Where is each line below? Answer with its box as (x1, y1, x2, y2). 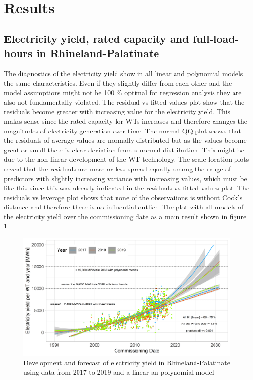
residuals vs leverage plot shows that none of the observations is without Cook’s (4, 192, 243, 202)
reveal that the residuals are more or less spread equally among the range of (4, 163, 231, 173)
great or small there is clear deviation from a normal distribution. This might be (4, 144, 244, 154)
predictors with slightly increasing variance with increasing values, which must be (4, 173, 247, 183)
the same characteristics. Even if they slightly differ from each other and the (4, 77, 232, 88)
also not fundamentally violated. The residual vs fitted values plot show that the (4, 96, 245, 107)
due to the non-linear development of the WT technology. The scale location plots (4, 154, 249, 164)
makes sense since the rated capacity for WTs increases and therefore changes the (4, 115, 247, 126)
